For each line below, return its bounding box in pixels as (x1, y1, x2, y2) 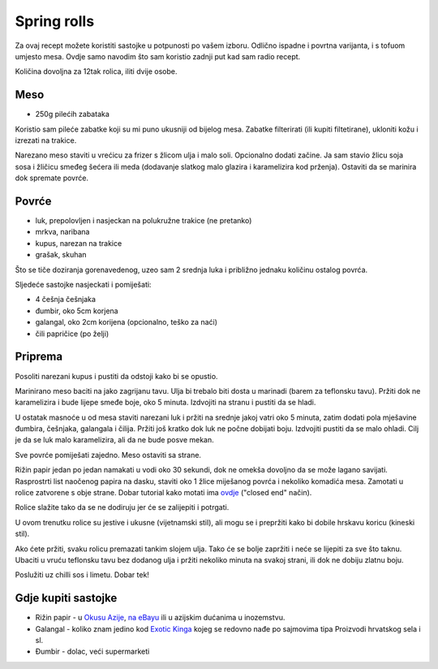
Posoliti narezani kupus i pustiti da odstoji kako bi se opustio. (15, 371, 218, 381)
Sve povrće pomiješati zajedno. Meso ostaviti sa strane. (15, 450, 202, 460)
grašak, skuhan (35, 250, 87, 260)
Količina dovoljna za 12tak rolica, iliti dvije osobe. (15, 67, 178, 76)
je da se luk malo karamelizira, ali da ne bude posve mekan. (15, 435, 214, 445)
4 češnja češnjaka (35, 295, 97, 304)
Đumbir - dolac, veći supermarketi (35, 646, 150, 657)
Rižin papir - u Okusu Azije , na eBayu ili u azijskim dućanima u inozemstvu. (35, 613, 286, 623)
